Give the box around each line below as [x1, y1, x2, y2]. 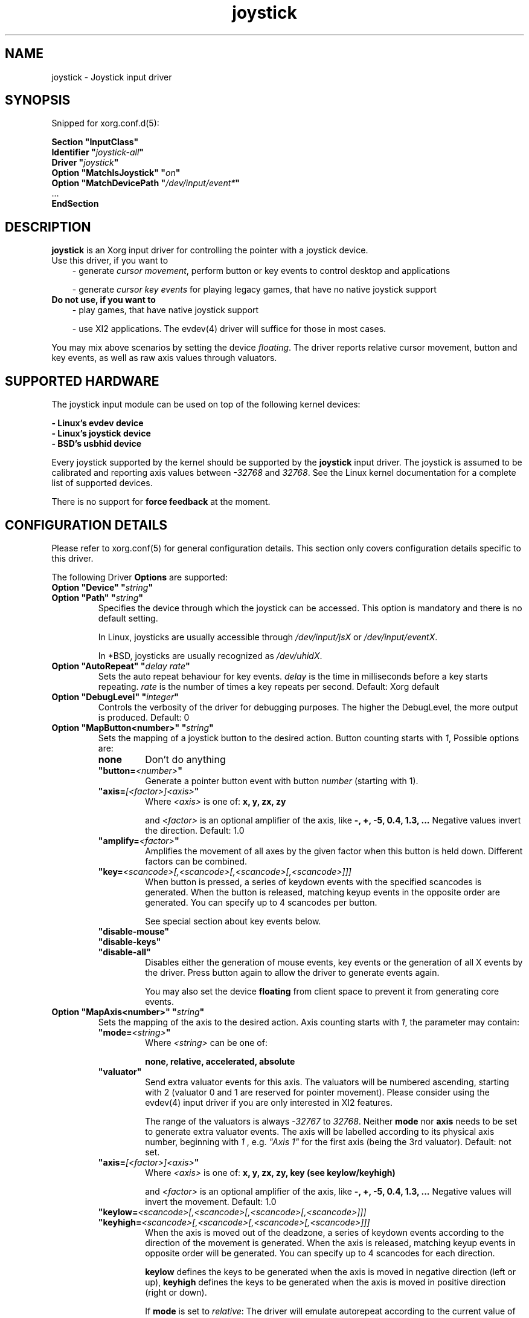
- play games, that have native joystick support [72, 305, 259, 316]
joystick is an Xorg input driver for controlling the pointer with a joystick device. [51, 245, 368, 256]
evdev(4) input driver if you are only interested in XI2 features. [145, 1097, 393, 1108]
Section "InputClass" [51, 137, 139, 148]
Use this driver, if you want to [51, 255, 168, 266]
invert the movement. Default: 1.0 [145, 1196, 277, 1207]
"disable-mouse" [98, 926, 170, 937]
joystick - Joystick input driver [51, 71, 172, 82]
